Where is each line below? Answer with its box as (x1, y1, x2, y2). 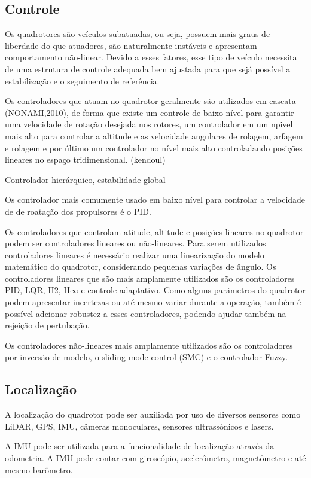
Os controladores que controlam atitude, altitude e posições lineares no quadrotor (5, 225, 304, 238)
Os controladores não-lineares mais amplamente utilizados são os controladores (5, 339, 293, 351)
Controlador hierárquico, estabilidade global (5, 173, 166, 185)
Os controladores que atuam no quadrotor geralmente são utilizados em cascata (5, 95, 296, 107)
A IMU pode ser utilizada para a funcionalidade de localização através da (5, 440, 275, 452)
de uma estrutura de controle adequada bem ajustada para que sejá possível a (5, 62, 291, 75)
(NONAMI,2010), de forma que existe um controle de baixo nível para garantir (5, 106, 294, 118)
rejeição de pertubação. (5, 319, 90, 331)
